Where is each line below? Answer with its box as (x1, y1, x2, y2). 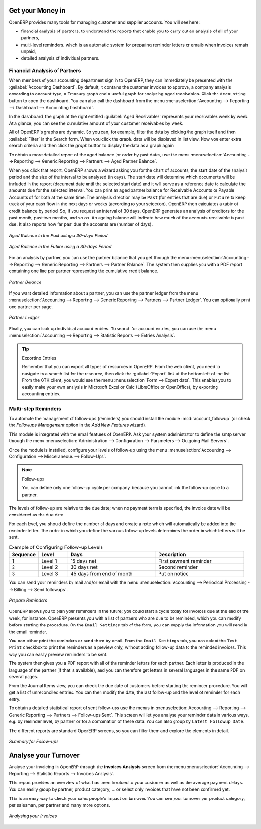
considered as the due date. (9, 512, 65, 518)
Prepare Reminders (9, 597, 48, 603)
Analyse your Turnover (9, 751, 80, 759)
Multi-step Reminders (9, 405, 61, 412)
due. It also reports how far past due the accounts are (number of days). (9, 221, 153, 227)
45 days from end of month (70, 570, 133, 577)
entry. (9, 696, 21, 702)
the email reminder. (9, 629, 48, 635)
